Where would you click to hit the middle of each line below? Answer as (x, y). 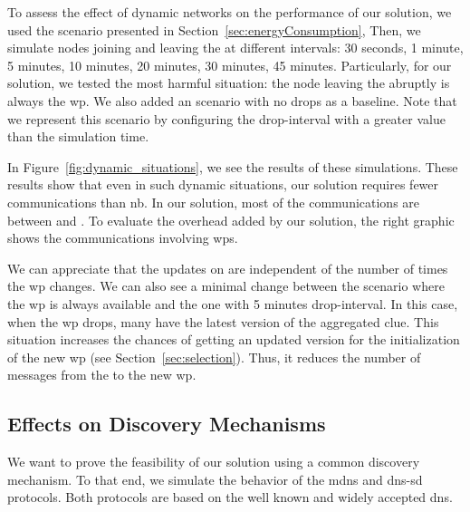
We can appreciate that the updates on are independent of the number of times (228, 268)
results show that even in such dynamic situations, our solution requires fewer (223, 184)
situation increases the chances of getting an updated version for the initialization (234, 339)
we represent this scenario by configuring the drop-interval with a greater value (226, 118)
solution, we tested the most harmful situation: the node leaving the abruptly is (229, 83)
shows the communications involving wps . (123, 238)
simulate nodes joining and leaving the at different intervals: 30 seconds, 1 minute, (235, 48)
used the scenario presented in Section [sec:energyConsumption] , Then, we (214, 29)
